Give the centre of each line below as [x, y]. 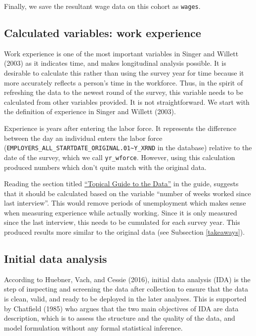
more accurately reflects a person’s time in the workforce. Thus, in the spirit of [124, 82]
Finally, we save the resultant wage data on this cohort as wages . [102, 6]
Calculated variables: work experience [103, 33]
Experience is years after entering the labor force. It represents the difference [120, 128]
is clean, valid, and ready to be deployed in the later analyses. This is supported [125, 299]
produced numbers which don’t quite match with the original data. [105, 167]
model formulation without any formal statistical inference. [93, 327]
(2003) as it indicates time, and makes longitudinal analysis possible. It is [115, 63]
